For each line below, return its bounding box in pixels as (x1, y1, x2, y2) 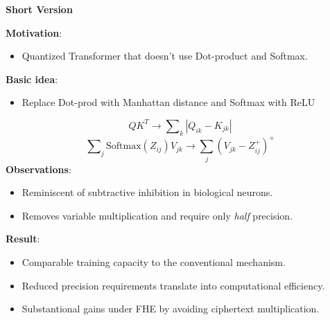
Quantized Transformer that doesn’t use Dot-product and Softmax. (21, 48, 308, 63)
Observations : (6, 161, 71, 176)
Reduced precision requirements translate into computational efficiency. (21, 278, 325, 292)
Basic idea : (6, 71, 58, 86)
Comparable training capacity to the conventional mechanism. (21, 254, 286, 269)
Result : (6, 231, 40, 246)
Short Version (6, 2, 73, 16)
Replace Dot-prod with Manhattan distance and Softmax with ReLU (21, 95, 315, 109)
